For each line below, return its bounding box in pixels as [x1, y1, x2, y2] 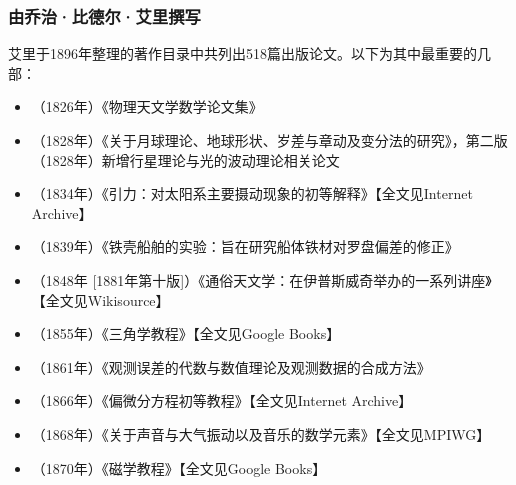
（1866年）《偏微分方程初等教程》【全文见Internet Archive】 [31, 390, 413, 411]
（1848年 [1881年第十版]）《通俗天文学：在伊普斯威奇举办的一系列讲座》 [31, 269, 492, 290]
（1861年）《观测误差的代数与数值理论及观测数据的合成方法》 [31, 356, 431, 377]
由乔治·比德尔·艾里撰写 [8, 3, 201, 28]
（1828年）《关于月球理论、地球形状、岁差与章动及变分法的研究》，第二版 [31, 130, 508, 150]
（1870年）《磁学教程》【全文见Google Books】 [31, 457, 327, 478]
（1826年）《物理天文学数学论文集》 [31, 96, 263, 117]
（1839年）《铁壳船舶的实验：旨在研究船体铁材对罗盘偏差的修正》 [31, 236, 459, 257]
